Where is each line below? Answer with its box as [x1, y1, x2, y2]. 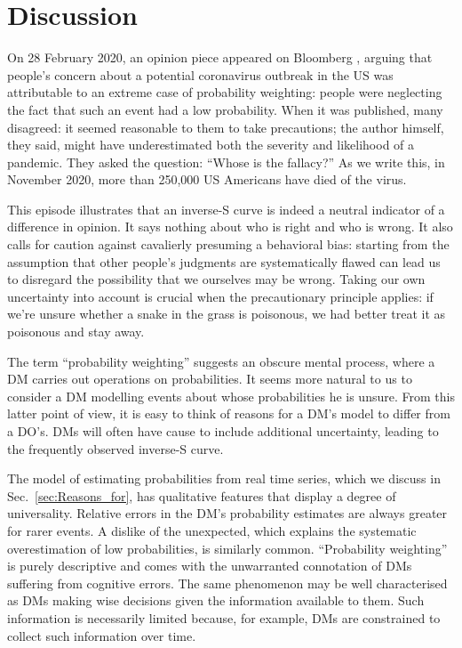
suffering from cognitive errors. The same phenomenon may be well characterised [7, 573, 448, 592]
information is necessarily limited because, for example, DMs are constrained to [7, 608, 441, 627]
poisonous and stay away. [7, 322, 145, 341]
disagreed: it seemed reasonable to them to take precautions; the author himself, [7, 117, 444, 136]
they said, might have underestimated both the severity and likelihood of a [7, 135, 415, 154]
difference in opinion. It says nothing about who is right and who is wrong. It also [7, 217, 453, 236]
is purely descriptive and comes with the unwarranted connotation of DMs [7, 556, 412, 575]
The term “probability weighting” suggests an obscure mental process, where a [7, 352, 435, 370]
